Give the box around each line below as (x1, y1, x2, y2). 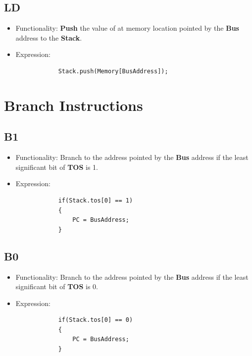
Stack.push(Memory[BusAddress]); (58, 67, 168, 75)
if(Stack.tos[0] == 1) (58, 197, 133, 204)
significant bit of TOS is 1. (15, 161, 98, 172)
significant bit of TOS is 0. (15, 281, 98, 292)
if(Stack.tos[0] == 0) (58, 316, 133, 324)
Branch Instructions (4, 95, 143, 115)
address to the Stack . (15, 32, 82, 43)
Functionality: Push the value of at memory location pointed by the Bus (15, 23, 239, 33)
